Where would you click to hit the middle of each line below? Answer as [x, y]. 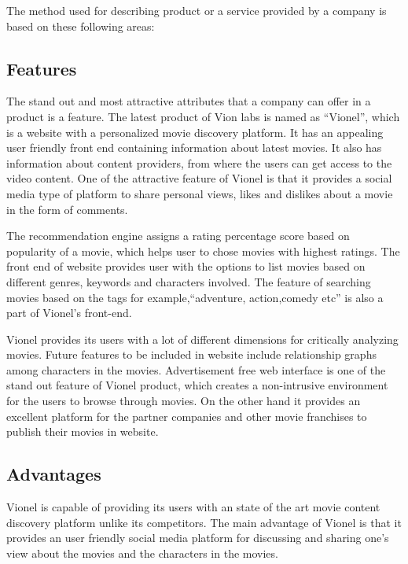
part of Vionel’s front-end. [69, 313]
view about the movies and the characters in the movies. [142, 553]
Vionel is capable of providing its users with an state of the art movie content [193, 507]
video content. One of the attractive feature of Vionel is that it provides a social [199, 178]
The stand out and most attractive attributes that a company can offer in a [189, 101]
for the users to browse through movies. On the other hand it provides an [184, 401]
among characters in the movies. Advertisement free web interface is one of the [196, 369]
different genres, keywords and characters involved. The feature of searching [189, 281]
